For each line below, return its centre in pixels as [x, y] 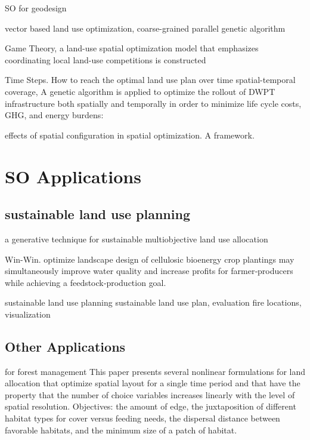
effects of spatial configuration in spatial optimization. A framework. [130, 135]
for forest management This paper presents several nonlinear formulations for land [155, 371]
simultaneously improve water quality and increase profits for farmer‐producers [149, 271]
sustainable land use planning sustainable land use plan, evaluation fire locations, [153, 302]
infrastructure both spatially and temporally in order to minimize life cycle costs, [153, 103]
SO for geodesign [36, 8]
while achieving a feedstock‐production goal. [86, 282]
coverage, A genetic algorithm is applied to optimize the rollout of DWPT [140, 91]
